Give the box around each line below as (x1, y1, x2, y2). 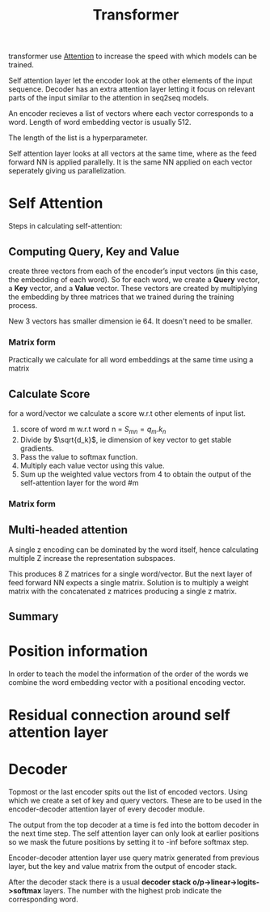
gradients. (19, 443, 54, 453)
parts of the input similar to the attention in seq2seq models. (8, 93, 209, 103)
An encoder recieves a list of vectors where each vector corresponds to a (8, 109, 254, 118)
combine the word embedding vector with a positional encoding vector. (8, 677, 247, 687)
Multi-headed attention (8, 523, 128, 537)
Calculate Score (8, 387, 91, 400)
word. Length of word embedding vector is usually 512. (8, 118, 192, 127)
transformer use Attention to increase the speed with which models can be (8, 51, 257, 62)
